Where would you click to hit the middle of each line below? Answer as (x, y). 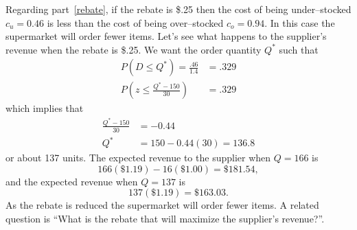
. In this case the (300, 22)
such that (299, 49)
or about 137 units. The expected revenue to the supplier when (138, 158)
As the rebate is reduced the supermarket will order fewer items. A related (162, 205)
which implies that (45, 108)
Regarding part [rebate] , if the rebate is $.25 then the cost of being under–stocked (178, 9)
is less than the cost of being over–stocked (135, 22)
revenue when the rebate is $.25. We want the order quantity (134, 49)
